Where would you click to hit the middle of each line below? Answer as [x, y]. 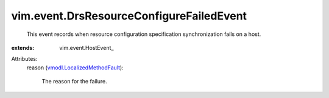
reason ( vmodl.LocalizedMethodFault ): [75, 68]
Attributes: [24, 59]
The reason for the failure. [75, 82]
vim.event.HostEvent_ [87, 47]
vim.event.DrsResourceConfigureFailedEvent [129, 16]
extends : [23, 47]
